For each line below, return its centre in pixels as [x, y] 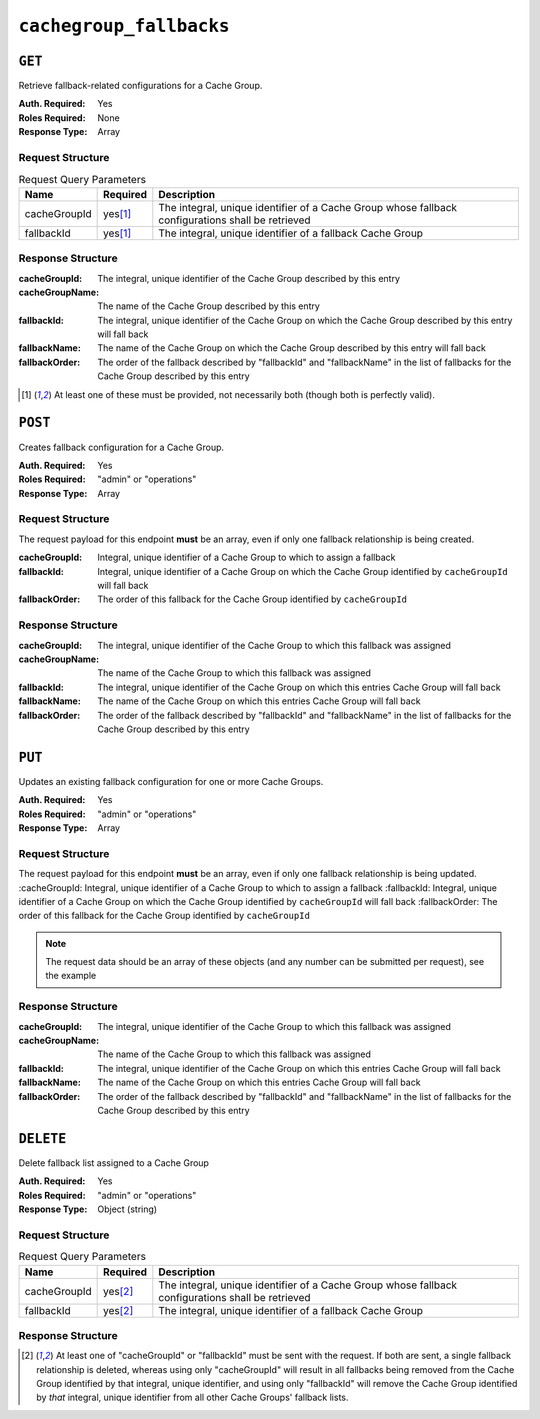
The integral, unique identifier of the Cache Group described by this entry [248, 278]
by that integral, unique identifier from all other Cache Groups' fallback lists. [192, 1397]
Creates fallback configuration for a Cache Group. [121, 447]
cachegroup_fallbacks [124, 26]
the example [71, 976]
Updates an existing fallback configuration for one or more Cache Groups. [171, 781]
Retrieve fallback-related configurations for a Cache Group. [140, 86]
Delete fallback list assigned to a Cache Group [114, 1162]
